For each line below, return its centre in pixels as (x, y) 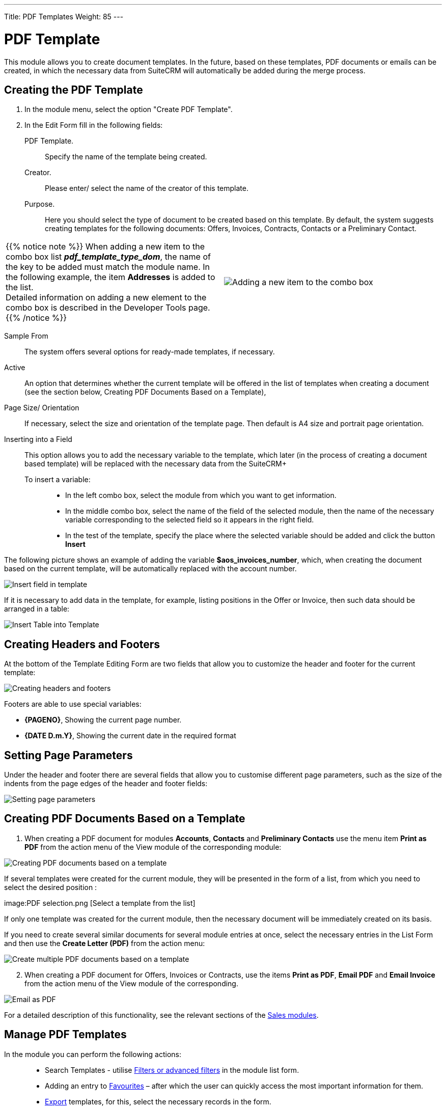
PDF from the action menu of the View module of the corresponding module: (153, 847)
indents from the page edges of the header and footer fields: (106, 784)
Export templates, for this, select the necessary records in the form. (158, 1101)
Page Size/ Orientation (42, 408)
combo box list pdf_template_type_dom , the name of (108, 257)
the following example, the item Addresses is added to (110, 277)
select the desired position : (51, 887)
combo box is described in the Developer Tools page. (108, 308)
